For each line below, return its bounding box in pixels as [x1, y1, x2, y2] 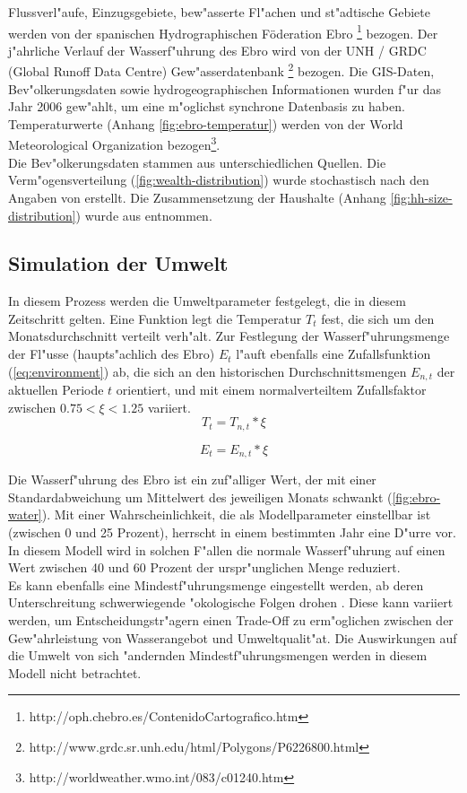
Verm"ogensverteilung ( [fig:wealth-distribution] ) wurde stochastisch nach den [8, 170, 429, 189]
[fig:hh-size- [390, 187, 453, 206]
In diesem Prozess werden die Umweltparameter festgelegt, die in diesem [8, 292, 406, 310]
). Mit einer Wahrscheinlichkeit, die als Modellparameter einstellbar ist [41, 505, 431, 524]
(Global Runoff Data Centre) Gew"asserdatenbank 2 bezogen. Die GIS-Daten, [8, 59, 435, 81]
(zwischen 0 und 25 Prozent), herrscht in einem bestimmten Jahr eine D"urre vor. [8, 523, 456, 541]
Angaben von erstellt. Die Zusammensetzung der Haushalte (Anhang [8, 187, 386, 206]
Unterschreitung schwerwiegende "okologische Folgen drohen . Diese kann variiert [8, 593, 454, 612]
